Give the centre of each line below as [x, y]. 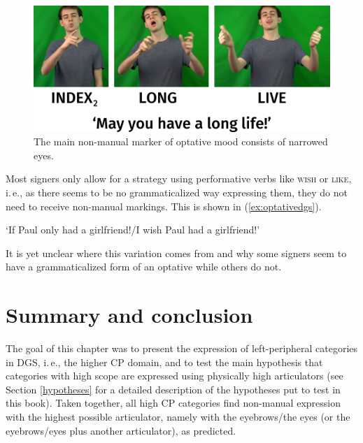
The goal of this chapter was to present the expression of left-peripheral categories [182, 348]
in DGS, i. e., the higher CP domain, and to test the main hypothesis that [164, 362]
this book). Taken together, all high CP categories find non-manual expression [173, 403]
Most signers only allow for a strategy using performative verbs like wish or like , [179, 179]
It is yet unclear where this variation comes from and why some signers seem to [176, 253]
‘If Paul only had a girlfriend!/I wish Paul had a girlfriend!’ [133, 230]
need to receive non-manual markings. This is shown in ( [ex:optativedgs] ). [164, 206]
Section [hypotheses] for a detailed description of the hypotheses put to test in [173, 389]
